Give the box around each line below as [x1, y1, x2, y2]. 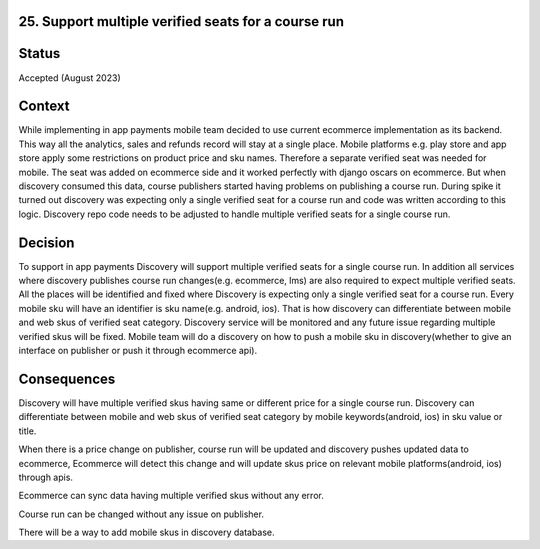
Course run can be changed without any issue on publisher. [18, 508, 265, 520]
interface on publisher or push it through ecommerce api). [18, 345, 258, 357]
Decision [18, 234, 75, 251]
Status [18, 45, 61, 62]
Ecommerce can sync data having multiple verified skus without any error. [18, 490, 324, 502]
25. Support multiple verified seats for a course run [18, 13, 345, 30]
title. [18, 425, 37, 437]
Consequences [18, 370, 116, 387]
